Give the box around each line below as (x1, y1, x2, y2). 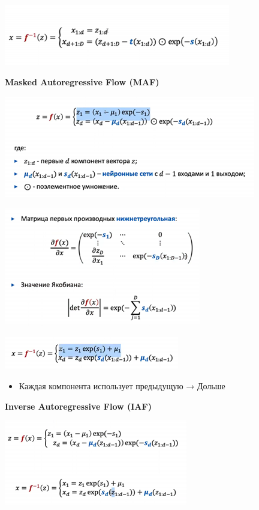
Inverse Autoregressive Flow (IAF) (5, 399, 152, 412)
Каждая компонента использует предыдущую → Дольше (19, 380, 225, 392)
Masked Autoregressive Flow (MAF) (5, 76, 159, 88)
